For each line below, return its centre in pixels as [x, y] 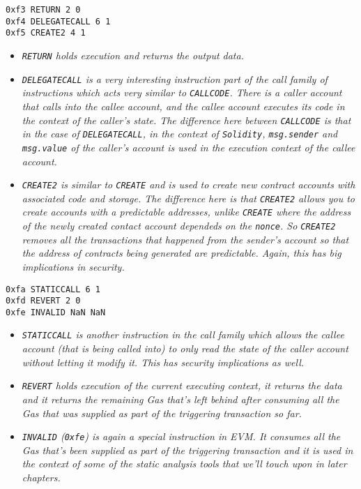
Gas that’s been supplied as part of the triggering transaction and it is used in [187, 450]
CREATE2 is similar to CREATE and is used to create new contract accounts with [189, 185]
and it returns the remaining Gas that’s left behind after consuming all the [180, 399]
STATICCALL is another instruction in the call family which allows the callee [183, 334]
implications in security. [73, 266]
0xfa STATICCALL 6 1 [53, 289]
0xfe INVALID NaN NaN [56, 312]
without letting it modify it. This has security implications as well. [163, 362]
